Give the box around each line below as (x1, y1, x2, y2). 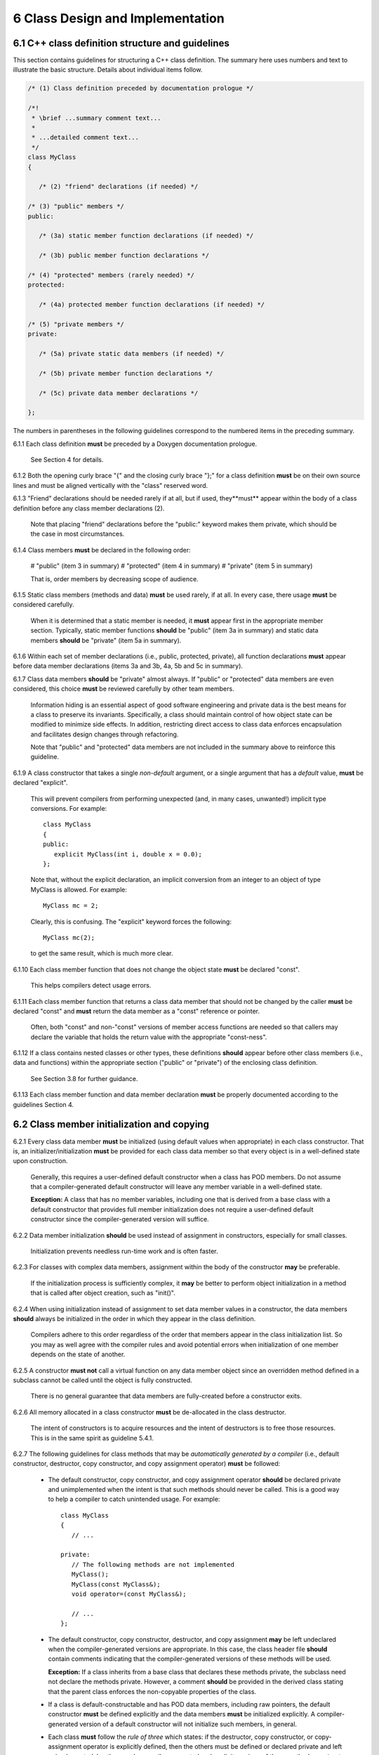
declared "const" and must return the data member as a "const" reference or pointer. (13, 1007, 260, 1015)
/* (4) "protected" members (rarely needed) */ (27, 271, 194, 279)
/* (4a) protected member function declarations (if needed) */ (39, 300, 265, 309)
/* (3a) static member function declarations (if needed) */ (39, 232, 254, 240)
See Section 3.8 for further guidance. (30, 1074, 138, 1082)
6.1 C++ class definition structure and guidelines (13, 37, 230, 49)
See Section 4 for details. (30, 456, 104, 464)
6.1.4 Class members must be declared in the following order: (13, 545, 191, 554)
